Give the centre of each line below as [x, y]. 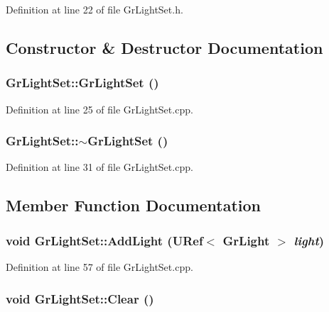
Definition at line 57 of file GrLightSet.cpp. [99, 267]
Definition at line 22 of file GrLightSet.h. [95, 9]
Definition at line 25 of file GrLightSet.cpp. [99, 109]
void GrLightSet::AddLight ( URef [104, 240]
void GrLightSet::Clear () [80, 298]
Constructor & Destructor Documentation [164, 47]
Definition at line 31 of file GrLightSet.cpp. [99, 167]
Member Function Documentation [134, 205]
